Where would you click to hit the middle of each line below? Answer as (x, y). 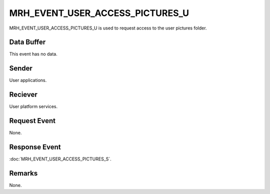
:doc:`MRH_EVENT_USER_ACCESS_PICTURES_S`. (60, 159)
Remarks (23, 173)
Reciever (23, 95)
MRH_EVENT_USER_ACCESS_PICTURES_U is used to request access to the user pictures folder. (108, 28)
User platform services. (33, 106)
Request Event (32, 121)
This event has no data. (33, 54)
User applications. (28, 80)
